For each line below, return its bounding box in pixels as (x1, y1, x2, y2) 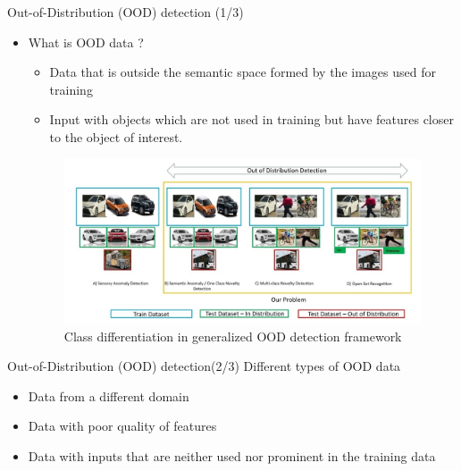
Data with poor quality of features (28, 416, 217, 435)
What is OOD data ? (28, 32, 144, 51)
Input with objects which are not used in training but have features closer (49, 110, 454, 129)
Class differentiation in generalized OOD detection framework (63, 326, 402, 345)
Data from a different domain (28, 386, 189, 405)
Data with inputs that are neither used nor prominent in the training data (28, 446, 436, 465)
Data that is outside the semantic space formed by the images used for (49, 63, 436, 81)
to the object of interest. (49, 127, 183, 146)
